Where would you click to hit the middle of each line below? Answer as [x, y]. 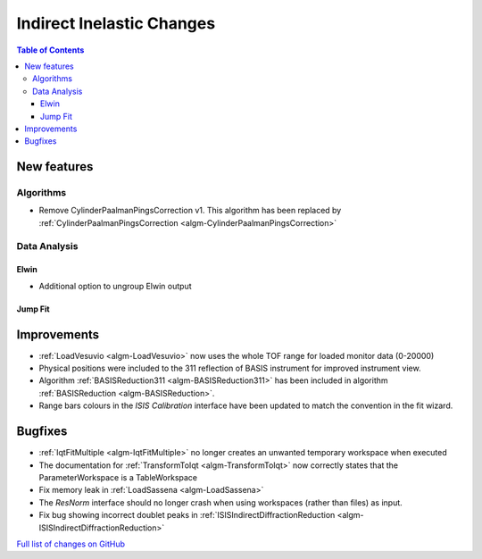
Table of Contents [50, 50]
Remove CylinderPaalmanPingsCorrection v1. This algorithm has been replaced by [190, 211]
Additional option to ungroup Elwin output [115, 286]
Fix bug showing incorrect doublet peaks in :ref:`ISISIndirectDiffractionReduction [187, 515]
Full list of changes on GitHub [71, 544]
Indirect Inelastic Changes [116, 23]
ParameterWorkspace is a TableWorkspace [118, 477]
